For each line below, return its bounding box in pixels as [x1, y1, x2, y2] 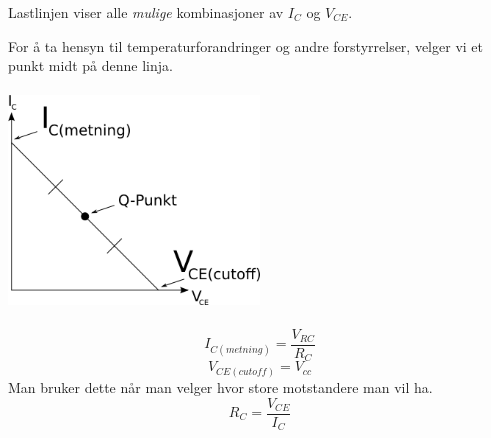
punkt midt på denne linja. [8, 55, 173, 76]
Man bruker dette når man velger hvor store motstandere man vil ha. [8, 376, 433, 397]
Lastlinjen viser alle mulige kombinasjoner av [8, 2, 284, 22]
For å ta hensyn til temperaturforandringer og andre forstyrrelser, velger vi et [8, 35, 483, 56]
